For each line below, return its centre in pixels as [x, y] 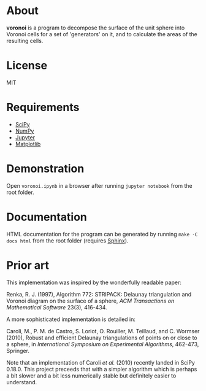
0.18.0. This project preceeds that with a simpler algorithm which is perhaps [102, 369]
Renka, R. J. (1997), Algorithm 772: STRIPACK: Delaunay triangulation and [99, 294]
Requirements [43, 107]
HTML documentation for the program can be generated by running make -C [102, 234]
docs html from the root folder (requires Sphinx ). [67, 241]
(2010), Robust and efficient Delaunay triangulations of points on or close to [102, 338]
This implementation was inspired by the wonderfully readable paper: [94, 282]
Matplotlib [28, 144]
